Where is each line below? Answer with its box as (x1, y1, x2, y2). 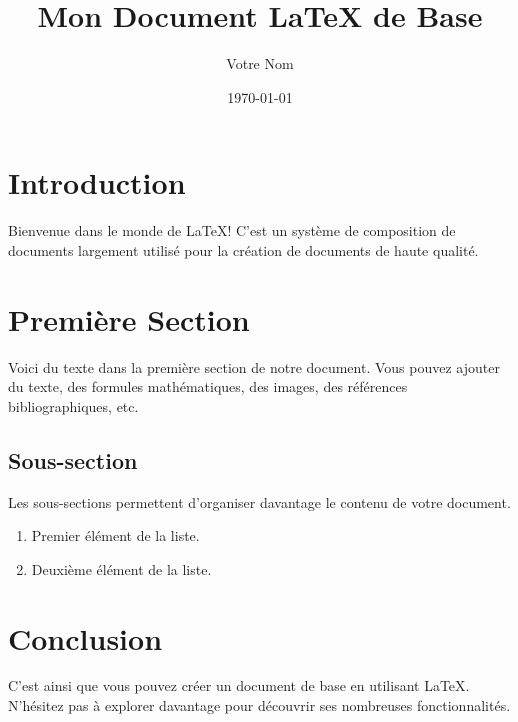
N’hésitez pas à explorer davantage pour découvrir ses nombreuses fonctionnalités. (8, 695, 511, 716)
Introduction (8, 162, 186, 203)
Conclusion (8, 617, 163, 658)
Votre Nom (226, 53, 294, 74)
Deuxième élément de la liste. (31, 558, 212, 579)
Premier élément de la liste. (31, 525, 200, 546)
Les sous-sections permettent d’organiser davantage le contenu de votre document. (8, 491, 511, 512)
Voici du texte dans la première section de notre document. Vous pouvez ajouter (8, 356, 500, 377)
